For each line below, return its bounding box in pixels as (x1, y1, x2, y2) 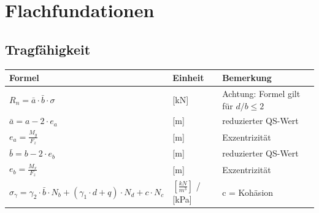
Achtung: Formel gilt (222, 87, 301, 99)
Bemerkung (222, 71, 272, 84)
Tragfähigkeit (5, 39, 91, 58)
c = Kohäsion (222, 185, 274, 198)
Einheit (172, 71, 204, 84)
